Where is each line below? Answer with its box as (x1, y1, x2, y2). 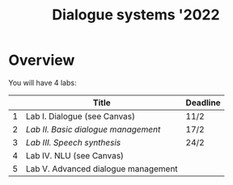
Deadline (185, 97, 221, 108)
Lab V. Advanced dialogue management (25, 163, 178, 174)
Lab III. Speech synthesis (25, 137, 121, 148)
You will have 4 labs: (8, 78, 77, 87)
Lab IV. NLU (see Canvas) (25, 149, 124, 161)
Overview (8, 51, 75, 69)
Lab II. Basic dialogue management (25, 124, 161, 135)
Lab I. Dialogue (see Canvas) (25, 111, 136, 122)
